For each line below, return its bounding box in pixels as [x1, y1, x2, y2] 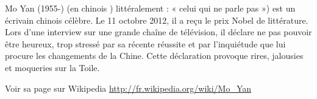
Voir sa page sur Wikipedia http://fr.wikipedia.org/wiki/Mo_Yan [5, 81, 252, 94]
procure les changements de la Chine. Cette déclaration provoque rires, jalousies [5, 49, 304, 62]
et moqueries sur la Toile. [5, 61, 100, 73]
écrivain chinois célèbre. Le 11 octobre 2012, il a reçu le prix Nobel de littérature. [5, 13, 308, 26]
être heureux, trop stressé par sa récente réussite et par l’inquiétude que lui [5, 37, 286, 50]
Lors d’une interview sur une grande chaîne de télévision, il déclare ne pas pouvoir [5, 26, 312, 38]
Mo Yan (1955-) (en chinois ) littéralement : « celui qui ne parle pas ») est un [5, 2, 296, 14]
